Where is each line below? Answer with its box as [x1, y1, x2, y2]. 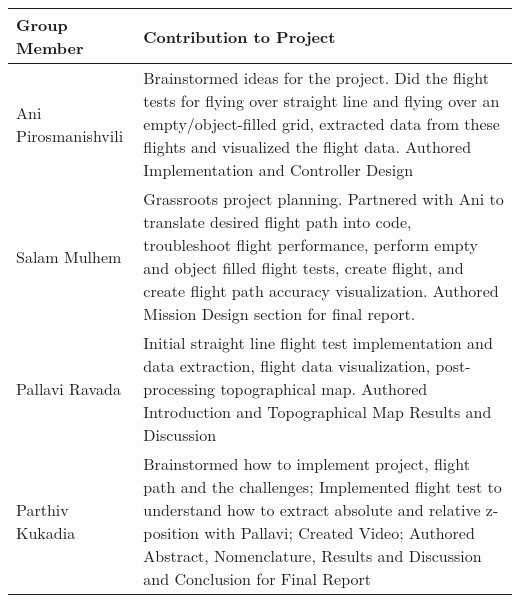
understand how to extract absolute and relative [143, 498, 481, 521]
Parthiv [16, 498, 69, 521]
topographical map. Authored [220, 377, 428, 400]
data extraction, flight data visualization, [143, 354, 431, 377]
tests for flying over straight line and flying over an [143, 89, 500, 112]
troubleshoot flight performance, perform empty [143, 233, 478, 256]
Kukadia [16, 521, 76, 544]
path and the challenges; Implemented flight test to [143, 475, 502, 498]
